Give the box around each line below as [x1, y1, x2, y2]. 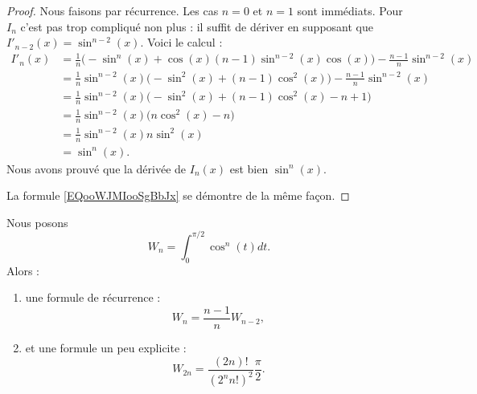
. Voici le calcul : [140, 34, 223, 51]
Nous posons [6, 213, 68, 230]
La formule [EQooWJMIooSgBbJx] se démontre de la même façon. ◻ [6, 187, 350, 204]
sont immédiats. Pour [297, 2, 403, 18]
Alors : [6, 262, 39, 278]
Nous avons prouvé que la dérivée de [6, 160, 187, 177]
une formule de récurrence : [25, 289, 161, 306]
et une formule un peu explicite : [25, 339, 187, 356]
